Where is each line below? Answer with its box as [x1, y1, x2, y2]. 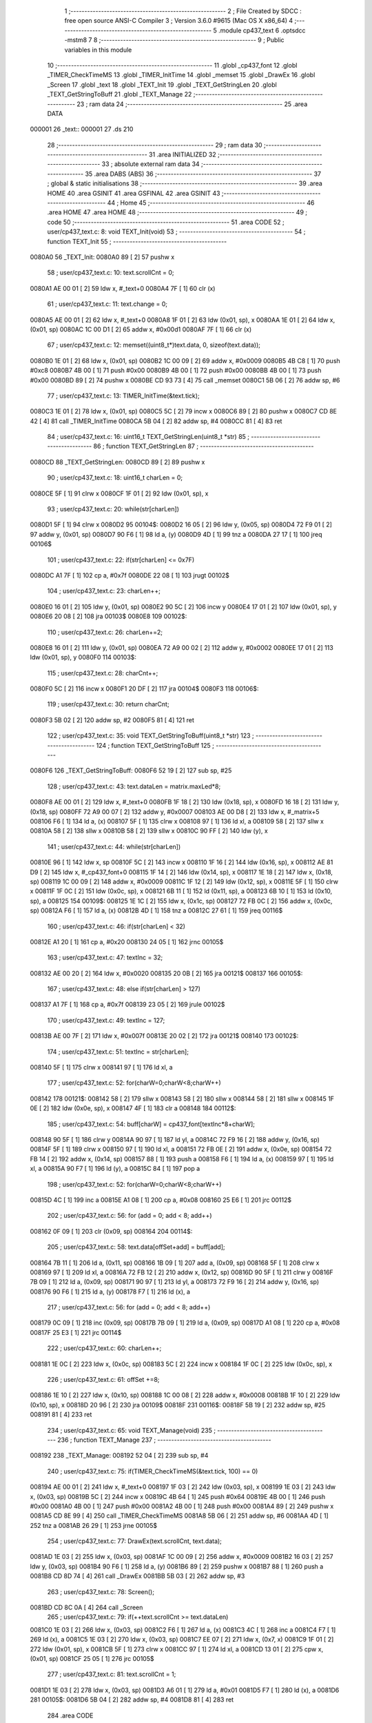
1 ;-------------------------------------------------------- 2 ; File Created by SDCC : [64, 7, 302, 15]
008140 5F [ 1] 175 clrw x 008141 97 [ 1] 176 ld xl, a [30, 1063, 173, 1072]
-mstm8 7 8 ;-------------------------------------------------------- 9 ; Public [64, 36, 285, 44]
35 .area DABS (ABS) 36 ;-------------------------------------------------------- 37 [85, 170, 322, 178]
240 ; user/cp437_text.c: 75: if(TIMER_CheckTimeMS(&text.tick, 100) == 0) [47, 1467, 258, 1475]
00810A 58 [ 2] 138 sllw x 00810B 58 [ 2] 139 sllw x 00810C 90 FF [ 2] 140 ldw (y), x [30, 827, 268, 835]
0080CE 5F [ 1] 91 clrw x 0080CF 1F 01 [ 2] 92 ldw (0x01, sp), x [30, 489, 209, 498]
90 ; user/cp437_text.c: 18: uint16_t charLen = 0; [47, 473, 183, 482]
